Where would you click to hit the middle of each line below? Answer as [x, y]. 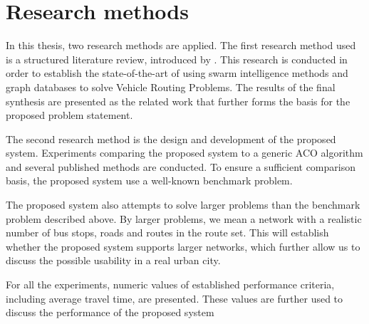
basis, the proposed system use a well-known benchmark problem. [149, 181]
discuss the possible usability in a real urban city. [113, 260]
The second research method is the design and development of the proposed [171, 139]
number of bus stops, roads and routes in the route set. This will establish [167, 232]
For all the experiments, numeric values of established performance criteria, [170, 284]
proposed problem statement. [69, 115]
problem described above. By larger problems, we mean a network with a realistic [184, 218]
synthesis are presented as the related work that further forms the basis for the [178, 101]
